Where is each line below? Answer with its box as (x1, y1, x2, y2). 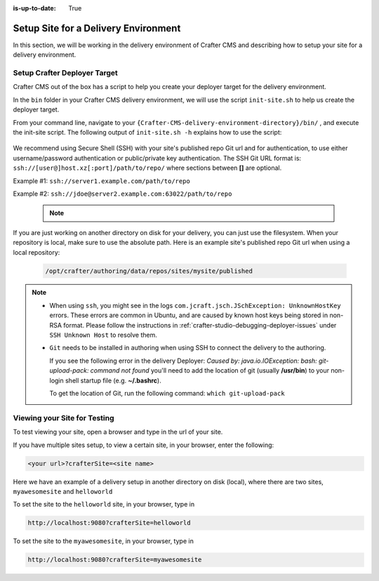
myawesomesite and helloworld (13, 487, 113, 495)
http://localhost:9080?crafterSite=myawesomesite (27, 556, 202, 564)
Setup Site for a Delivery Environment (13, 22, 181, 34)
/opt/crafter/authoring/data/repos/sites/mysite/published (45, 267, 253, 275)
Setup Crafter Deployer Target (13, 68, 119, 78)
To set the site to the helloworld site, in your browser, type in (13, 500, 195, 509)
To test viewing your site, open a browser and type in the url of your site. (13, 428, 223, 436)
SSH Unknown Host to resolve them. (49, 330, 158, 340)
